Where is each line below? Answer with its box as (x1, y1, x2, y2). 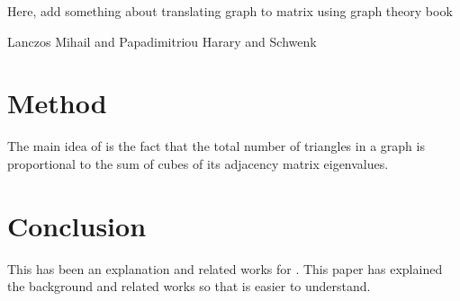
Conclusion (7, 207, 147, 243)
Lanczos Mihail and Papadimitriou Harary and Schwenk (7, 31, 317, 50)
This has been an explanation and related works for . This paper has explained (7, 259, 443, 278)
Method (7, 84, 107, 121)
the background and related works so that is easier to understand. (7, 277, 371, 296)
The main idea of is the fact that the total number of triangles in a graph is (7, 137, 425, 155)
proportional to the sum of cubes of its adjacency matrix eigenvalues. (7, 154, 389, 173)
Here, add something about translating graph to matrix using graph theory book (7, 2, 453, 20)
